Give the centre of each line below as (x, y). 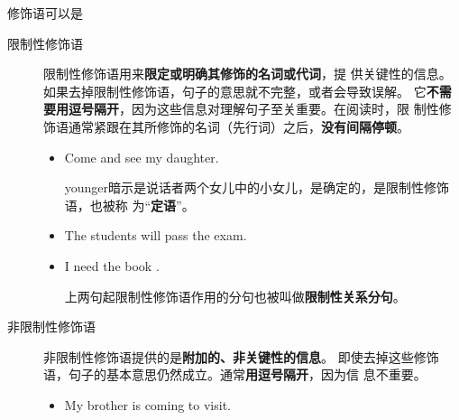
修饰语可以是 (45, 13)
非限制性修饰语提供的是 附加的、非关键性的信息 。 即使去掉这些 (229, 356)
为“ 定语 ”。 (163, 205)
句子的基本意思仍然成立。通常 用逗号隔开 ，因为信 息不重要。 (247, 374)
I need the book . (112, 265)
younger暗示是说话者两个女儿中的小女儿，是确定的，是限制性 (244, 187)
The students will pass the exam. (156, 235)
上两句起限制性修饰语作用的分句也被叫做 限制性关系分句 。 (235, 296)
